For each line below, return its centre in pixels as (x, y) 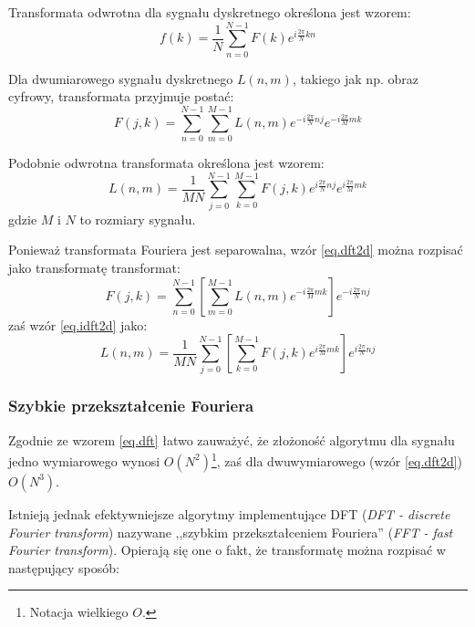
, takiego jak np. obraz (355, 78)
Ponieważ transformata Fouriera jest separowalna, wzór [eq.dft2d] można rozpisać (236, 250)
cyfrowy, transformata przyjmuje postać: (121, 96)
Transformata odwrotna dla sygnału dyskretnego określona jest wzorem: (210, 12)
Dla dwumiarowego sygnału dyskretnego (121, 78)
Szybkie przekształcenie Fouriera (131, 406)
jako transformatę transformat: (94, 267)
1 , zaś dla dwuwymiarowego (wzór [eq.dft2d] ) (337, 460)
